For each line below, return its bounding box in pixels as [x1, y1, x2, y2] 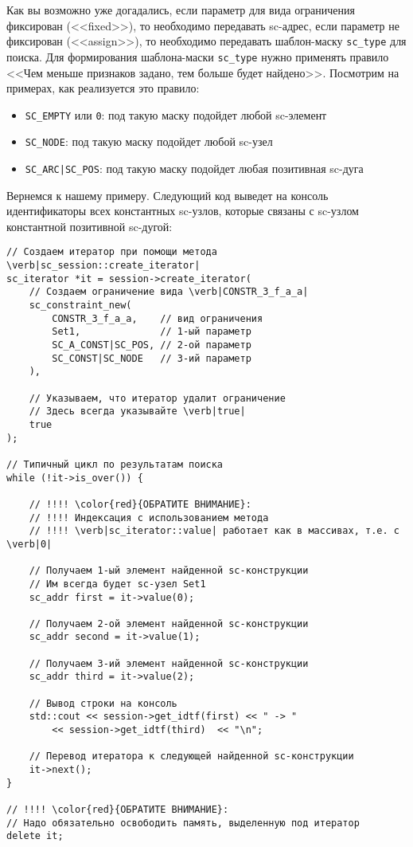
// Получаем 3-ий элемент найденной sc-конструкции [29, 657, 309, 669]
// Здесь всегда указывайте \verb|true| [29, 406, 246, 418]
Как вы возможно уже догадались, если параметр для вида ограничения [6, 2, 355, 18]
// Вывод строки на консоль [29, 697, 177, 709]
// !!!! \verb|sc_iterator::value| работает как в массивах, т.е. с [29, 525, 399, 537]
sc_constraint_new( [29, 300, 132, 312]
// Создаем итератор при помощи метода [6, 246, 217, 258]
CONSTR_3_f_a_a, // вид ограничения [52, 312, 263, 324]
